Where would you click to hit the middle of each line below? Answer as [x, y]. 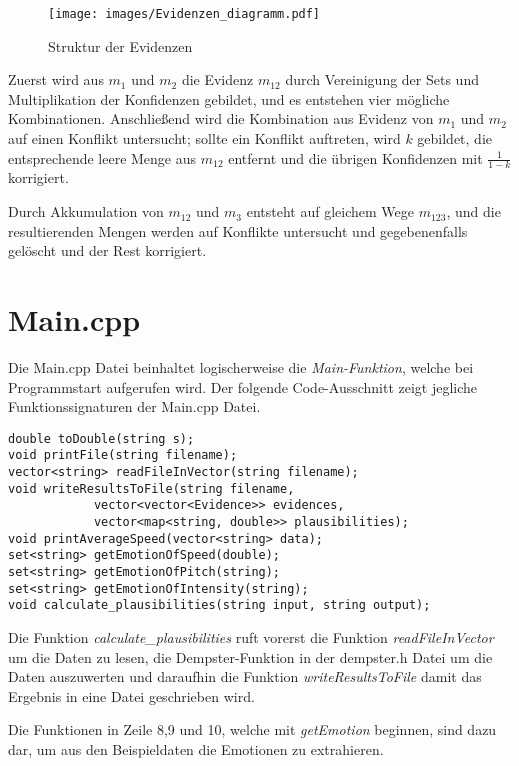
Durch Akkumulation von [86, 211]
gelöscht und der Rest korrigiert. [107, 250]
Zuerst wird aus [56, 79]
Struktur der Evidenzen [120, 45]
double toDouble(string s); [101, 438]
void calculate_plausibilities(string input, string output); [219, 605]
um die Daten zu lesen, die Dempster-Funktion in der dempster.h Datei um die [250, 656]
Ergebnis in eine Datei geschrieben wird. [131, 695]
